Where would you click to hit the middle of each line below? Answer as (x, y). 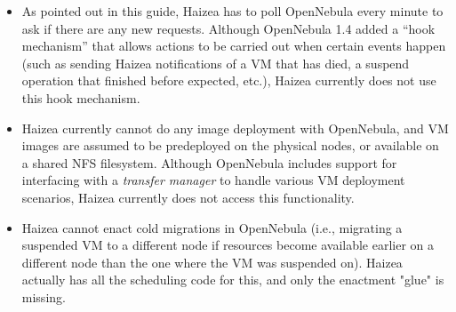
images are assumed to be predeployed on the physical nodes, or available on (230, 145)
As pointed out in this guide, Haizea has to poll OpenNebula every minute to (232, 11)
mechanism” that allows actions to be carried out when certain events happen (234, 46)
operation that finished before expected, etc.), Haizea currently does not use (229, 80)
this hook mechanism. (81, 97)
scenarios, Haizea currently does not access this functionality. (188, 197)
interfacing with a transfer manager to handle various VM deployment (213, 180)
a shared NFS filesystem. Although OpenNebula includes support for (209, 162)
